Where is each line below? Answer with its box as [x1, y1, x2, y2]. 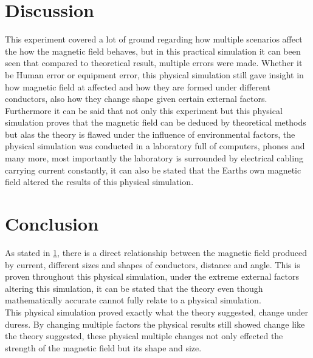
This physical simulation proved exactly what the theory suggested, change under [5, 305, 309, 318]
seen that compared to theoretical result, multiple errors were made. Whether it [5, 56, 303, 69]
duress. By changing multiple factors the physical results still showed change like [5, 317, 305, 330]
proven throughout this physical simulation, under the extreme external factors [5, 270, 299, 283]
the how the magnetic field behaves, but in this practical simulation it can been [5, 44, 301, 57]
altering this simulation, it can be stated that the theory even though [5, 282, 263, 294]
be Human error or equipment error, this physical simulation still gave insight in [5, 68, 304, 81]
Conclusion [5, 211, 99, 236]
